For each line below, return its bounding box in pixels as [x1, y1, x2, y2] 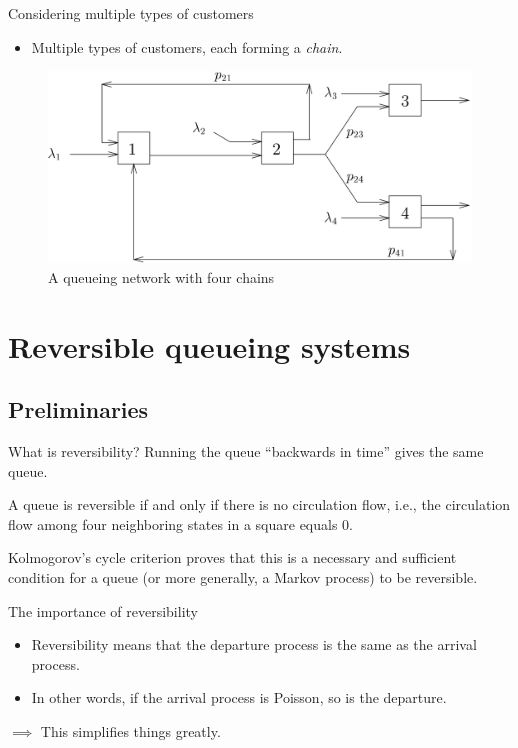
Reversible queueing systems [8, 325, 411, 366]
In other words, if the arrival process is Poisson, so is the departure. [31, 687, 447, 708]
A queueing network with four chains [48, 266, 275, 287]
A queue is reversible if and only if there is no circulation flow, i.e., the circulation [8, 494, 511, 515]
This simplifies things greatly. [40, 721, 221, 742]
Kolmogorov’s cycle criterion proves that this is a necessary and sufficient [8, 547, 457, 568]
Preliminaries [8, 394, 149, 425]
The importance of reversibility [8, 600, 198, 621]
